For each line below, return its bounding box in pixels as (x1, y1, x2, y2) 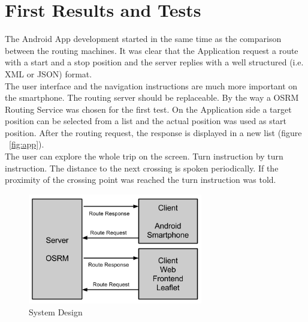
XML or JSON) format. (5, 67, 92, 80)
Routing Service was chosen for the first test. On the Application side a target (5, 103, 292, 115)
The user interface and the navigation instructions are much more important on (5, 79, 298, 92)
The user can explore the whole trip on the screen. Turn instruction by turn (5, 150, 283, 162)
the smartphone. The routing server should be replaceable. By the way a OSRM (5, 91, 299, 104)
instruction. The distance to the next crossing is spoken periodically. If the (5, 161, 279, 174)
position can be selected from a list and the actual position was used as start (5, 115, 287, 127)
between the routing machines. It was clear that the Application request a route (5, 44, 298, 56)
